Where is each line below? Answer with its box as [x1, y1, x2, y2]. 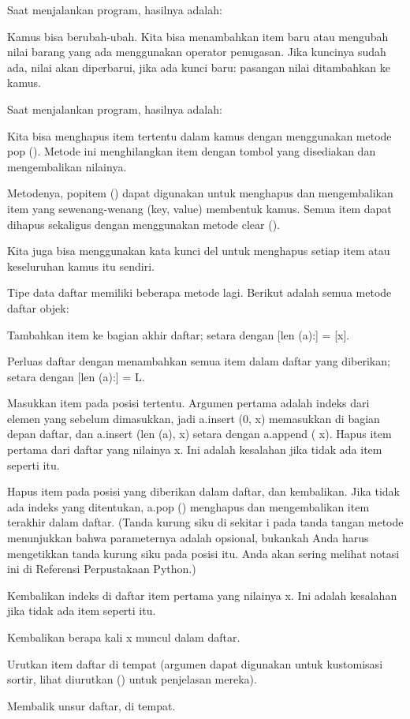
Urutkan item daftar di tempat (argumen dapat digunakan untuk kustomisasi [7, 655, 383, 672]
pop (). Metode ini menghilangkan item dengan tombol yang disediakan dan [7, 143, 376, 159]
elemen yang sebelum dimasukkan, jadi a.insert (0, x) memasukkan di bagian [7, 410, 380, 426]
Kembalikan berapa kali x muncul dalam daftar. [7, 629, 240, 645]
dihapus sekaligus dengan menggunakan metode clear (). [7, 215, 281, 232]
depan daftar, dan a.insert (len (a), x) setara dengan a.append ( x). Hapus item [7, 425, 392, 442]
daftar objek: [7, 299, 69, 316]
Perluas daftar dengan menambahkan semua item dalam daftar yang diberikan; [7, 353, 390, 369]
